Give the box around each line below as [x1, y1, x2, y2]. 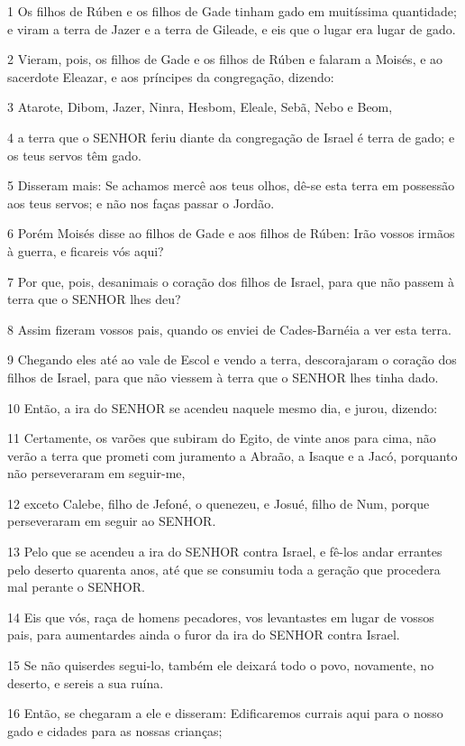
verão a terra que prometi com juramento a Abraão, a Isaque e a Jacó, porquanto [7, 446, 458, 465]
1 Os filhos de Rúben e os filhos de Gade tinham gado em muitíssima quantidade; [7, 2, 457, 20]
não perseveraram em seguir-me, [7, 464, 186, 483]
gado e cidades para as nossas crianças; [7, 721, 223, 740]
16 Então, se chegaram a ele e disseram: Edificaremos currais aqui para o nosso [7, 704, 443, 723]
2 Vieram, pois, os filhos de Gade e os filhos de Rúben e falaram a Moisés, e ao [7, 50, 443, 69]
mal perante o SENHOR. [7, 577, 145, 596]
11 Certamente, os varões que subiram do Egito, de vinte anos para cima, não [7, 428, 436, 447]
